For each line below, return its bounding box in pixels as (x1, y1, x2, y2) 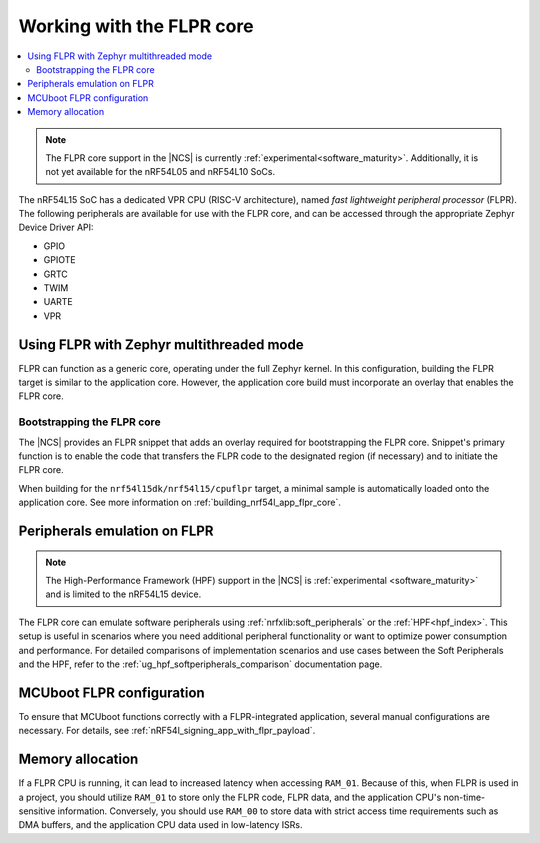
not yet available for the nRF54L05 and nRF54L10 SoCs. (45, 166, 276, 178)
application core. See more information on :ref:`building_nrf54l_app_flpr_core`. (18, 496, 342, 509)
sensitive (18, 805, 56, 817)
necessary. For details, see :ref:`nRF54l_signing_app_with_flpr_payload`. (18, 725, 316, 737)
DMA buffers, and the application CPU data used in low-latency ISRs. (18, 819, 303, 831)
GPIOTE (43, 254, 76, 266)
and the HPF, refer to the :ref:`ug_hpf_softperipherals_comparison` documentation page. (18, 658, 383, 670)
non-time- (443, 791, 485, 803)
